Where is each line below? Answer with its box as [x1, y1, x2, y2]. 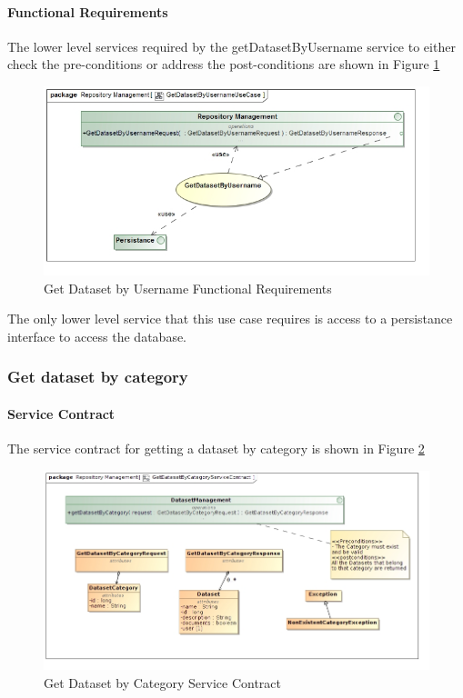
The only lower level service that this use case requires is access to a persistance [7, 309, 453, 328]
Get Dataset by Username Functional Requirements [44, 278, 332, 297]
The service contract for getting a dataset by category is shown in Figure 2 [7, 439, 425, 458]
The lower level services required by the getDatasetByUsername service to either [7, 36, 456, 55]
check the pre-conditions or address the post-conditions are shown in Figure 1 [7, 55, 440, 74]
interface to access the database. [7, 326, 187, 345]
